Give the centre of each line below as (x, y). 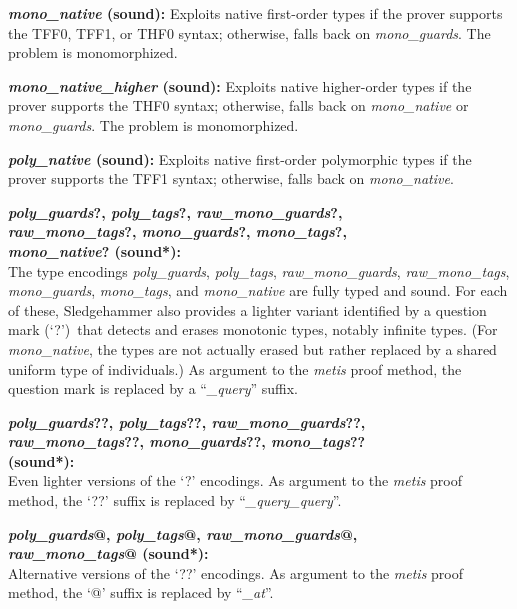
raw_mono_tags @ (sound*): (108, 553)
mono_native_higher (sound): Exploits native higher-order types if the (240, 85)
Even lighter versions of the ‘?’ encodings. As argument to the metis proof (235, 480)
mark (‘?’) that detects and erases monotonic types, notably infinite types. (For (253, 329)
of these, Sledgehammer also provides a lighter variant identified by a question (247, 309)
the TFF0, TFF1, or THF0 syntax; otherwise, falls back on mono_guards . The (249, 32)
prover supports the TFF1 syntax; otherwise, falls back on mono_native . (231, 178)
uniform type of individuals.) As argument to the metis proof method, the (235, 368)
